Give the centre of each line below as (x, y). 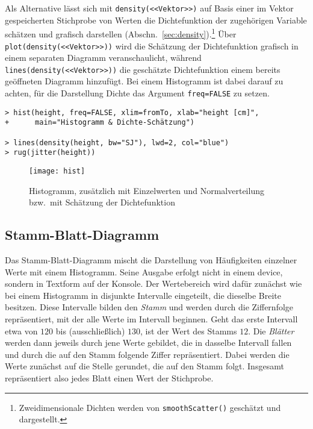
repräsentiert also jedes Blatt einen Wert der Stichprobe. (109, 377)
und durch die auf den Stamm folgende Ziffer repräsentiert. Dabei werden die (147, 354)
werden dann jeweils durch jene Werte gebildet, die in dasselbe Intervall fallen (148, 343)
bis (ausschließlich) (90, 330)
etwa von (21, 330)
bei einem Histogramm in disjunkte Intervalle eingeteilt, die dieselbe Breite (143, 295)
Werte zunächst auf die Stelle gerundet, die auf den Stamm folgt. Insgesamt (144, 366)
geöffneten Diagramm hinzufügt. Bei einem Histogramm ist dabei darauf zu (144, 81)
